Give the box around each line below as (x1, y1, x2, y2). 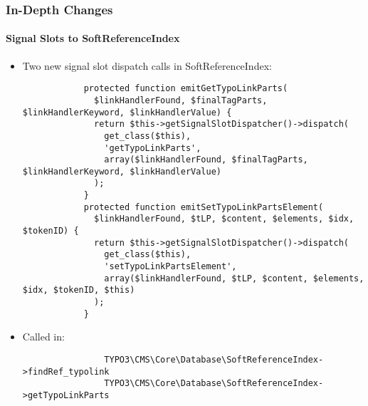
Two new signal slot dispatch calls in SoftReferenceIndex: (22, 58, 272, 73)
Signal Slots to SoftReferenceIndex (6, 31, 180, 46)
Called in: (22, 329, 65, 344)
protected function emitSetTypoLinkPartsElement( (83, 202, 324, 212)
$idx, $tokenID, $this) (22, 285, 135, 296)
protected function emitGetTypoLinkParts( (83, 83, 288, 94)
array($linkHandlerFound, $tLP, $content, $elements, (104, 273, 364, 283)
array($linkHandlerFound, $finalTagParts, (104, 155, 308, 165)
